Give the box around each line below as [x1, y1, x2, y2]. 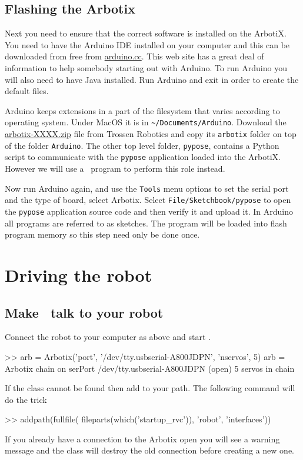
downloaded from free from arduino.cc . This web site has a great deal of [5, 50, 264, 62]
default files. [5, 85, 49, 97]
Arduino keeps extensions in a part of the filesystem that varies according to [5, 104, 280, 116]
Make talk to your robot [5, 303, 164, 321]
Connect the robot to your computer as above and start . [5, 331, 211, 343]
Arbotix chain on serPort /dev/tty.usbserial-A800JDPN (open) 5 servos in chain [5, 362, 295, 374]
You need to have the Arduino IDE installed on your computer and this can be [5, 38, 290, 51]
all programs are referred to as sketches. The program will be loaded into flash [5, 216, 287, 229]
